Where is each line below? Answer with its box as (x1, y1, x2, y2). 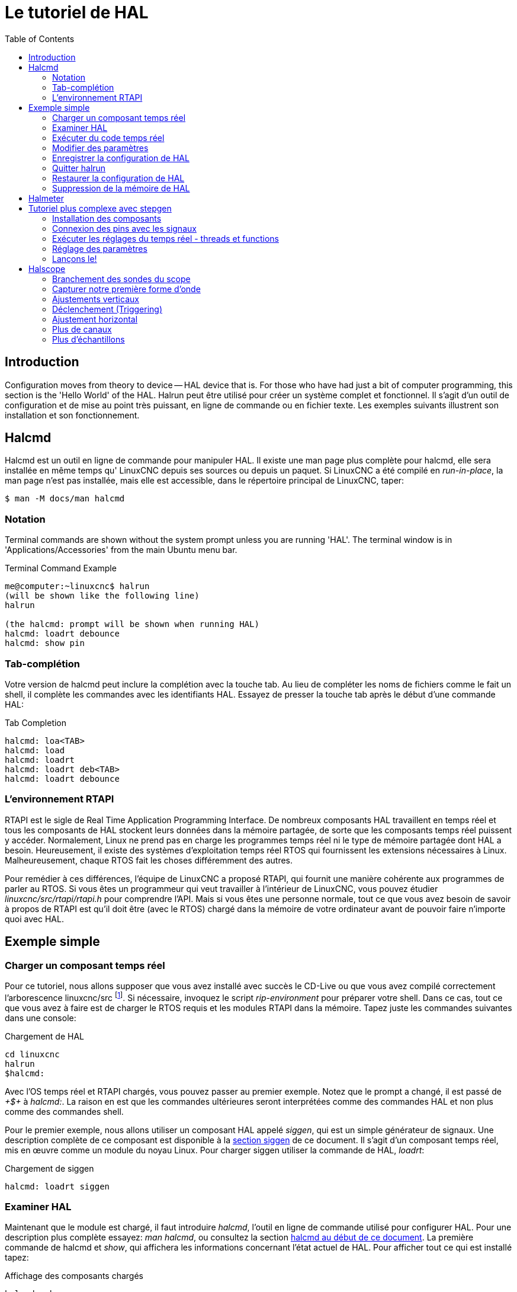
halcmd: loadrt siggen (5, 1181, 110, 1191)
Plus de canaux (52, 324, 112, 334)
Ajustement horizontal (52, 314, 138, 324)
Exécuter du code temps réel (52, 132, 165, 143)
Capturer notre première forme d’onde (52, 283, 201, 294)
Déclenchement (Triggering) (52, 303, 162, 314)
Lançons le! (52, 253, 97, 264)
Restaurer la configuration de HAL (52, 172, 185, 183)
